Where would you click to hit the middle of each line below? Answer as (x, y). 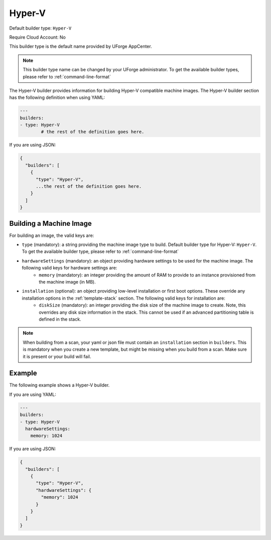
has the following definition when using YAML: (57, 97)
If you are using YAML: (33, 394)
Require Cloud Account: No (38, 37)
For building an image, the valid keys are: (52, 235)
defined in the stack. (60, 319)
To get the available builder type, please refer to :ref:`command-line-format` (100, 251)
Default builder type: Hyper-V (40, 28)
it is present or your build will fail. (57, 356)
